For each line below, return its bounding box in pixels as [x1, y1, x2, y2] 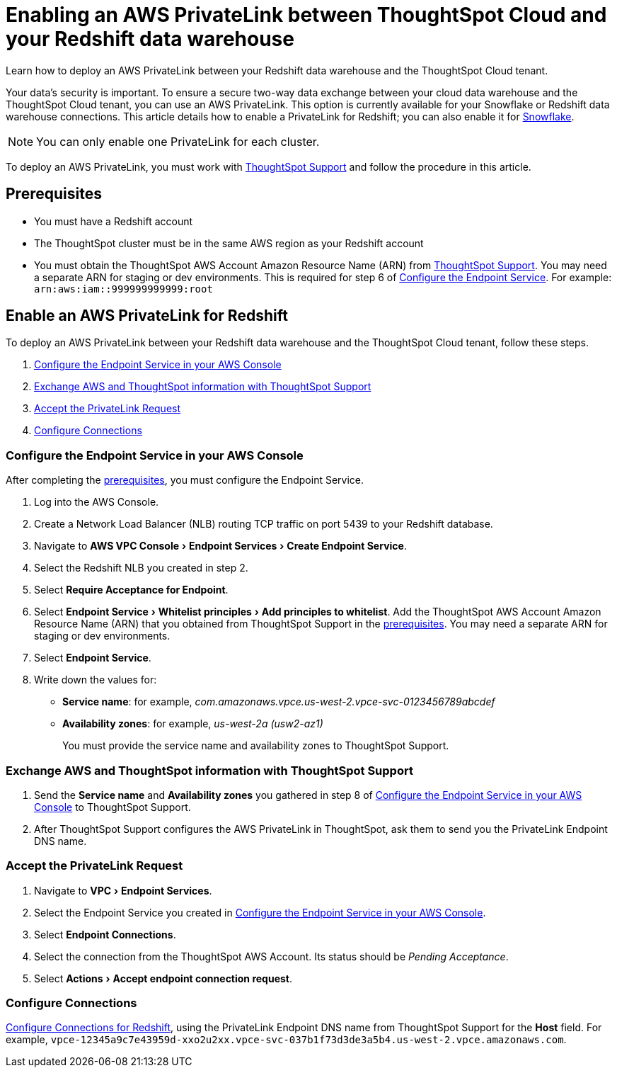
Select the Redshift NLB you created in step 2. [34, 562, 248, 574]
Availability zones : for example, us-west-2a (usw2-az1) [62, 717, 323, 730]
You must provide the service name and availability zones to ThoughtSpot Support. [62, 739, 449, 752]
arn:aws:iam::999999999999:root [34, 283, 213, 295]
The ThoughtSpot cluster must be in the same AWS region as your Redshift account [34, 237, 424, 249]
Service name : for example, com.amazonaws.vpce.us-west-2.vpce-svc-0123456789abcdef [62, 696, 495, 708]
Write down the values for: [34, 674, 157, 686]
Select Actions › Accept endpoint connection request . [34, 972, 292, 984]
